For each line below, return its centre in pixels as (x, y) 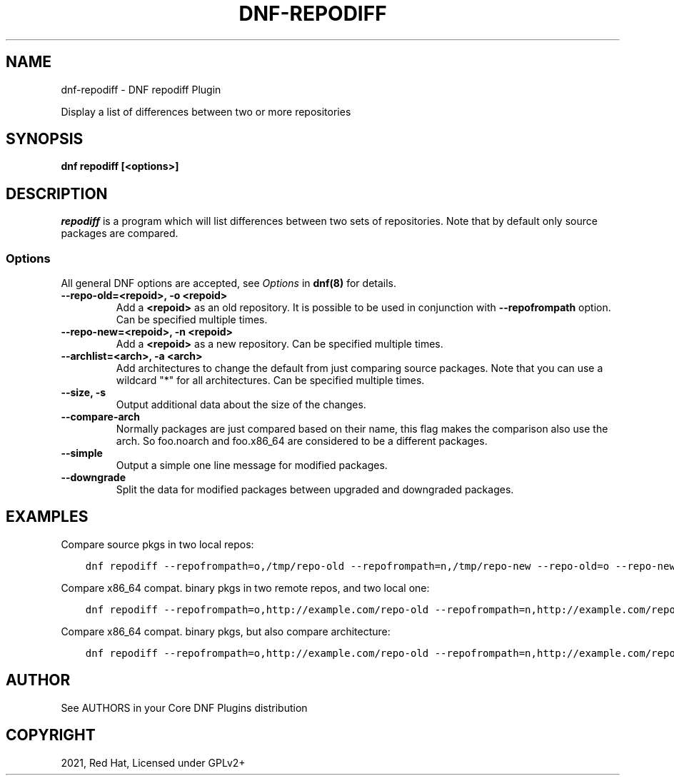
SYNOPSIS (45, 139)
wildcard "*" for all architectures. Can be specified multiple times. (270, 381)
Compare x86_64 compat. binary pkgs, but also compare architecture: (226, 631)
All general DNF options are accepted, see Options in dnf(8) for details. (229, 283)
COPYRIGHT (51, 735)
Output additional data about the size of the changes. (241, 405)
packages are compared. (120, 233)
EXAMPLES (47, 517)
